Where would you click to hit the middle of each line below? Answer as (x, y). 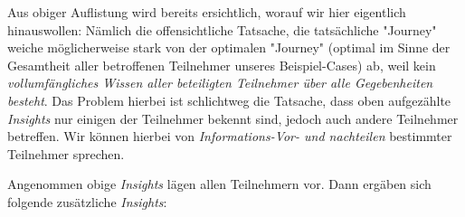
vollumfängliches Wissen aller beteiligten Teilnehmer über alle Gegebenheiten (220, 83)
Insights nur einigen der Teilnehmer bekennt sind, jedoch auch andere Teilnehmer (233, 118)
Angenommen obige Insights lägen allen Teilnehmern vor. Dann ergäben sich (219, 184)
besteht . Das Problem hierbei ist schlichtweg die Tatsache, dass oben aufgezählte (229, 100)
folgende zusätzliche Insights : (87, 201)
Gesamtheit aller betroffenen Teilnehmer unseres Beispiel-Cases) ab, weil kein (222, 65)
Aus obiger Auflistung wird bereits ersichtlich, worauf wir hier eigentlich (207, 12)
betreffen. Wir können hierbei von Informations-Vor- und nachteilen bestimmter (230, 136)
